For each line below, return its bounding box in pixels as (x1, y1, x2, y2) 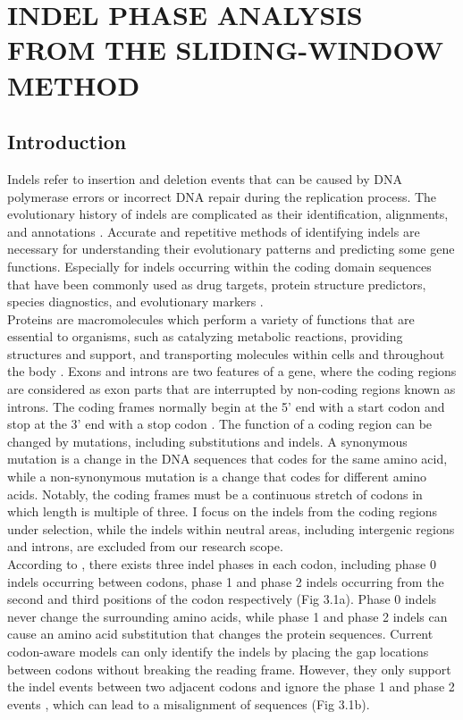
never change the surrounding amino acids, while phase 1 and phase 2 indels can (7, 607, 448, 625)
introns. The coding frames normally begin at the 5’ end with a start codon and (7, 397, 445, 415)
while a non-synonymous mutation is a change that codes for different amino (7, 467, 426, 486)
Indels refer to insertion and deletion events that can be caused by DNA (7, 169, 402, 188)
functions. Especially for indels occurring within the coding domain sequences (7, 256, 432, 275)
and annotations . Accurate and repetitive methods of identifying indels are (7, 222, 420, 240)
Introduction (7, 128, 127, 155)
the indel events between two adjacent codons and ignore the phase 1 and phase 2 (7, 677, 455, 696)
